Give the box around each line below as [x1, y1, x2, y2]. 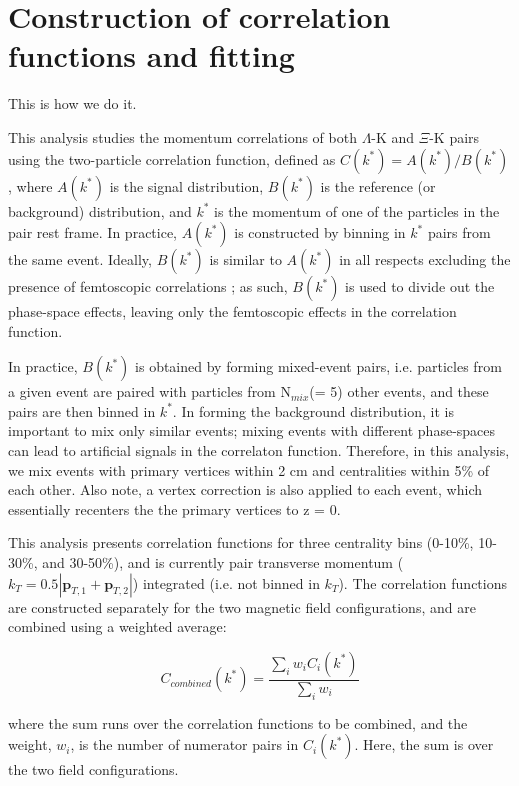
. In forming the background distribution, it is [172, 400, 454, 421]
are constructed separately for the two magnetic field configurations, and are [8, 596, 476, 617]
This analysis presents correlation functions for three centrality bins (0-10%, [8, 532, 474, 553]
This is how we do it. [8, 93, 137, 114]
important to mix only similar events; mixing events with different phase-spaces [8, 420, 496, 441]
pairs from [427, 222, 491, 243]
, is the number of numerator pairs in [70, 734, 299, 755]
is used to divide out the [345, 276, 495, 297]
